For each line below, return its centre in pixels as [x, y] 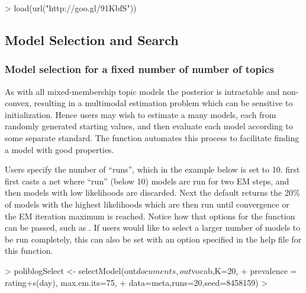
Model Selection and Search [92, 39]
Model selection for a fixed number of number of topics [139, 69]
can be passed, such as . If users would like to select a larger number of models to [153, 227]
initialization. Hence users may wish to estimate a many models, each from [141, 114]
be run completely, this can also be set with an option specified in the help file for [153, 239]
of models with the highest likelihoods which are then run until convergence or [147, 204]
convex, [18, 103]
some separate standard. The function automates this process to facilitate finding [152, 137]
